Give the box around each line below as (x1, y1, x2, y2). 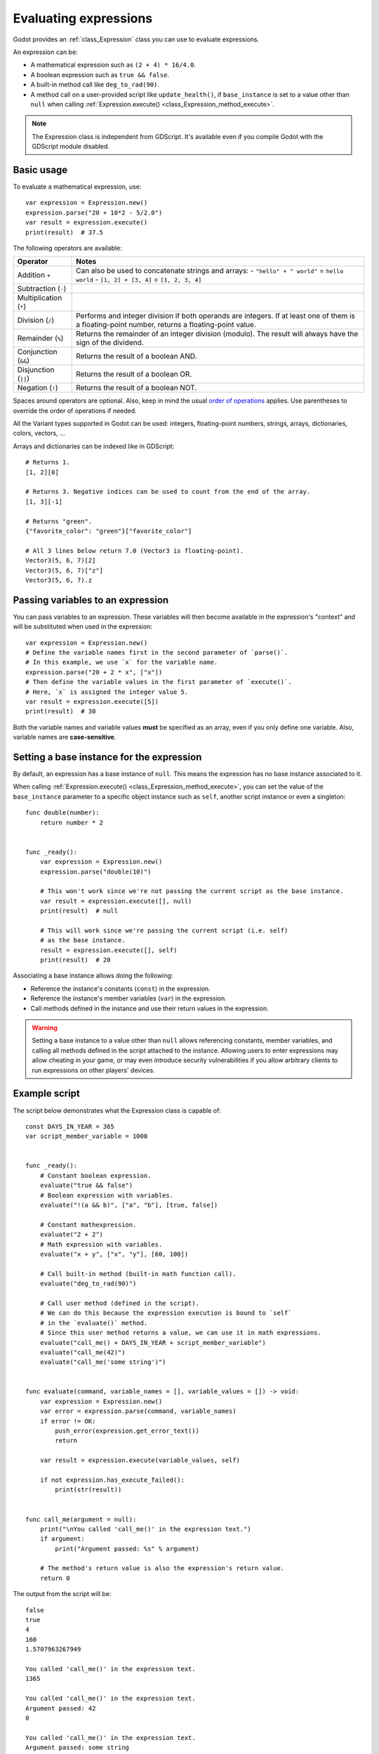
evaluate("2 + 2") (39, 1231, 104, 1238)
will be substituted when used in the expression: (13, 622, 152, 631)
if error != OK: (39, 1417, 96, 1425)
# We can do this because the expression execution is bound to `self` (39, 1309, 292, 1317)
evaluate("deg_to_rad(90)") (39, 1280, 137, 1287)
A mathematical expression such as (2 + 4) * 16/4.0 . (30, 60, 197, 69)
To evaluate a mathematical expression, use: (13, 182, 142, 191)
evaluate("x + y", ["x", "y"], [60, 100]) (39, 1250, 189, 1258)
